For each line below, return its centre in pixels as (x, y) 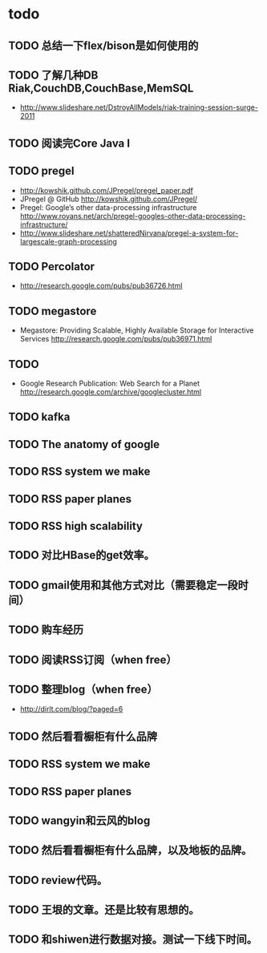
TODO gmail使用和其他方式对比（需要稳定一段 (123, 585)
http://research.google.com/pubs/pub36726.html (101, 286)
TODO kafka (39, 417)
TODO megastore (53, 311)
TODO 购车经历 (46, 630)
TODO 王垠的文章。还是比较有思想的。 (104, 910)
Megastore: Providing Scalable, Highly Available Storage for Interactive (137, 330)
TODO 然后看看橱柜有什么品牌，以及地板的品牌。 (130, 850)
